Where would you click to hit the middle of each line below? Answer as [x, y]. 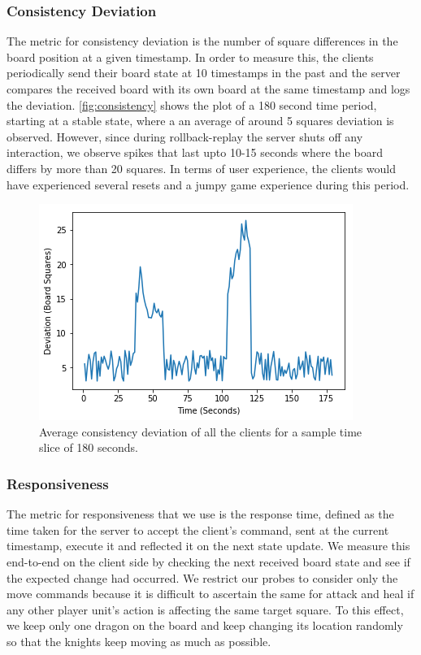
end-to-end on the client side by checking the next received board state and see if [208, 561]
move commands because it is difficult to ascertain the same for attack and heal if [210, 594]
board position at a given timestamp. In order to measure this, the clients [190, 56]
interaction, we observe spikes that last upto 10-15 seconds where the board [195, 152]
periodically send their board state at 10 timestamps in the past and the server [204, 73]
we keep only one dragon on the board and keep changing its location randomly [205, 625]
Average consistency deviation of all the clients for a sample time [201, 431]
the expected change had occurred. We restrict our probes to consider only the [202, 577]
